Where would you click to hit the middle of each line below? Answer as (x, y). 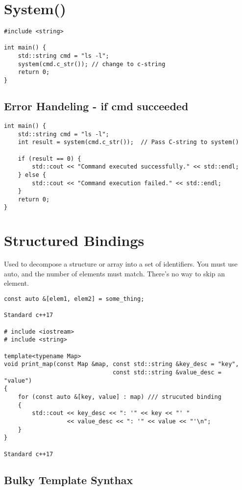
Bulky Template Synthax (69, 479)
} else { (32, 175)
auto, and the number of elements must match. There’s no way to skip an (115, 273)
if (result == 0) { (49, 159)
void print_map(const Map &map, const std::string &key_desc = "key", (121, 364)
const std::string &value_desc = (167, 372)
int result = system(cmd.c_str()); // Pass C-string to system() (128, 142)
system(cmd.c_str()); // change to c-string (92, 64)
